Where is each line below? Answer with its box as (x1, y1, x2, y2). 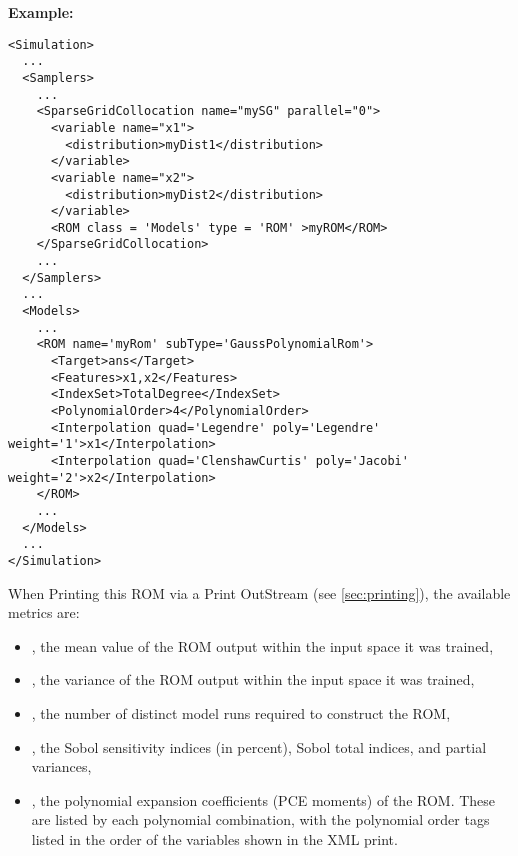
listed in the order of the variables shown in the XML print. (31, 828, 398, 849)
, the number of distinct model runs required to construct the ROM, (31, 702, 451, 723)
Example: (8, 2, 74, 22)
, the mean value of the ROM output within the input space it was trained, (31, 635, 494, 656)
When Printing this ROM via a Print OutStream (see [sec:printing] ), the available (8, 582, 511, 603)
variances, (31, 756, 92, 777)
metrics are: (8, 602, 80, 623)
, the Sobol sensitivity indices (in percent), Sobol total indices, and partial (31, 736, 487, 757)
